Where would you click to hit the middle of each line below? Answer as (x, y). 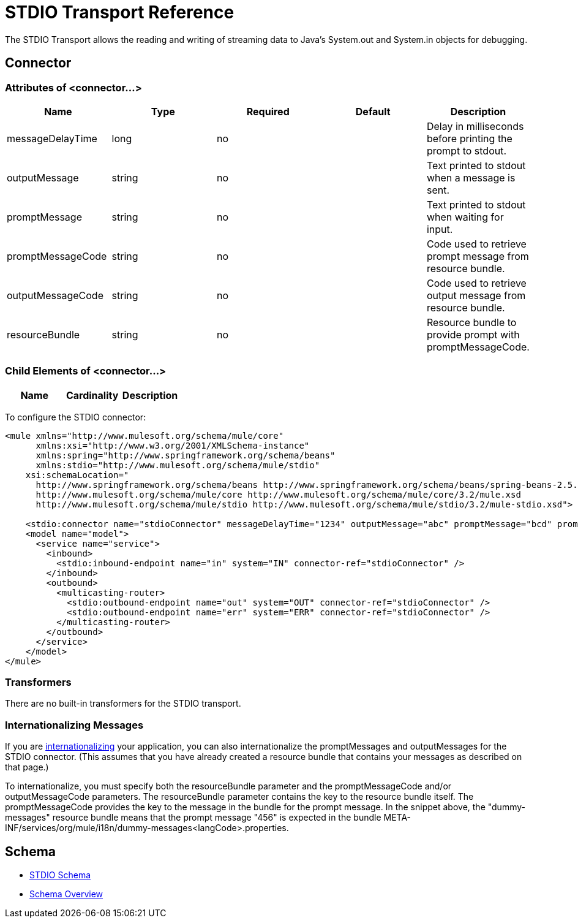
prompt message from (478, 256)
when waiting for (465, 217)
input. (440, 229)
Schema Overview (66, 894)
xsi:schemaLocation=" (77, 475)
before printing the (469, 138)
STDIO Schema (60, 875)
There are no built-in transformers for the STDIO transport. (123, 704)
